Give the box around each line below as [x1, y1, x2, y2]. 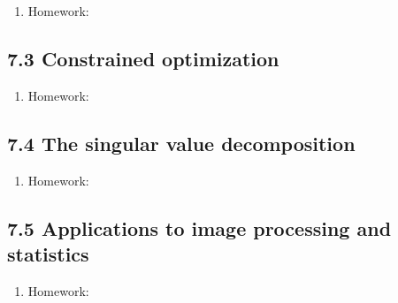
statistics [7, 239, 89, 267]
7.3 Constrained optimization [7, 44, 279, 72]
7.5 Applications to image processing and [7, 214, 392, 241]
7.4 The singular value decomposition [7, 129, 356, 156]
